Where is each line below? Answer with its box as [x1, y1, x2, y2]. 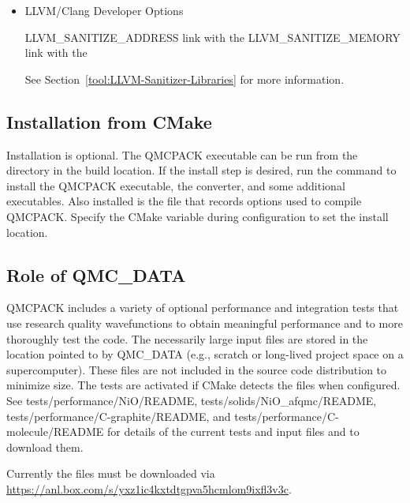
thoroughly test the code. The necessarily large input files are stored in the [6, 330, 368, 347]
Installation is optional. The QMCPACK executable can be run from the [6, 146, 358, 163]
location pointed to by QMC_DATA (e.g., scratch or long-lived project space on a [6, 346, 404, 362]
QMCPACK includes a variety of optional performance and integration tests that [6, 299, 399, 316]
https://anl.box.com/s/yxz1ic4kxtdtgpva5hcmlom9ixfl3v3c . [6, 480, 292, 497]
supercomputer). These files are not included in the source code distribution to [6, 361, 387, 377]
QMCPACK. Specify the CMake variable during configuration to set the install [6, 208, 389, 224]
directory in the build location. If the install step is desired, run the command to [6, 162, 397, 178]
